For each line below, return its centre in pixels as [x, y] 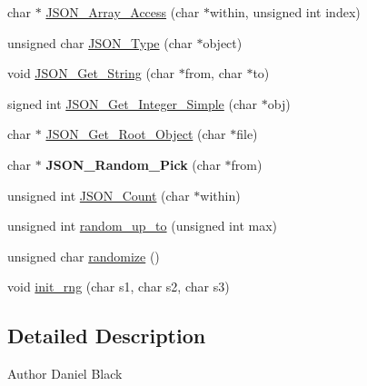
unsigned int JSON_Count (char [99, 195]
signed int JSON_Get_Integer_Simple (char [133, 103]
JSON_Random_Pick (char [133, 164]
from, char [213, 73]
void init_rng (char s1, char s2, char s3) [119, 287]
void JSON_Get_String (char [91, 73]
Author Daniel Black [65, 374]
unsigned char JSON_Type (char [100, 42]
